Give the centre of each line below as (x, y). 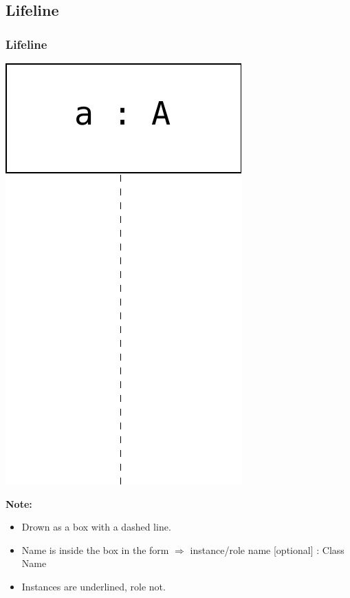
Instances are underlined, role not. (94, 586)
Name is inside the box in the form (95, 549)
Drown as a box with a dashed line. (96, 527)
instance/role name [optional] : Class (267, 549)
